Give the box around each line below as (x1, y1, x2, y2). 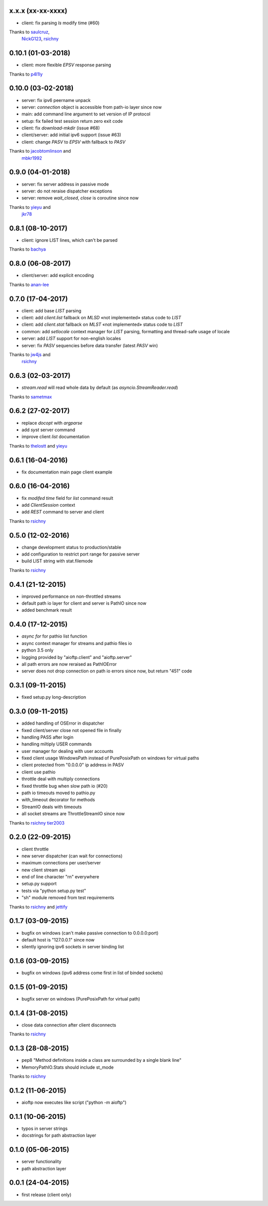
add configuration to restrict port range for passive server (21, 551, 140, 557)
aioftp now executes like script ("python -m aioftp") (21, 1100, 127, 1106)
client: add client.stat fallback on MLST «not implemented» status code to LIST (21, 321, 183, 328)
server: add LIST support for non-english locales (21, 336, 121, 342)
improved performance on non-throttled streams (21, 593, 121, 599)
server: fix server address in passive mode (21, 181, 109, 187)
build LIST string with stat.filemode (21, 558, 93, 564)
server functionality (21, 1159, 62, 1165)
